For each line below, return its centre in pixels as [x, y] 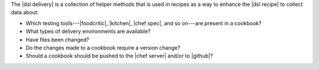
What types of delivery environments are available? [88, 32]
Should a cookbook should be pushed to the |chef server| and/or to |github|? [119, 56]
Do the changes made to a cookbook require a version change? [103, 47]
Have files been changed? [58, 39]
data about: [25, 12]
